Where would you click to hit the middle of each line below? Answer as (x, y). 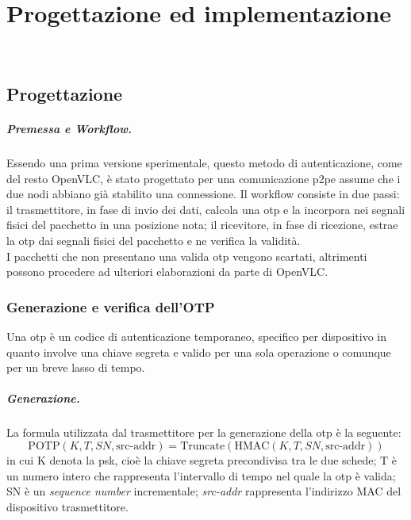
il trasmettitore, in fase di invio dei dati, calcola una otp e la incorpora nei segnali (206, 209)
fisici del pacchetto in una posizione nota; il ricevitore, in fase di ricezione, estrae (202, 225)
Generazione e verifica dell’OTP (111, 306)
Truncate (203, 446)
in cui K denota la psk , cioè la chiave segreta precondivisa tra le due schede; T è (202, 459)
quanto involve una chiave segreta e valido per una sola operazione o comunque (199, 352)
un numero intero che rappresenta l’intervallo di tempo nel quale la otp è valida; (201, 475)
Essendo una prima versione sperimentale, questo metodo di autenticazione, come (204, 163)
